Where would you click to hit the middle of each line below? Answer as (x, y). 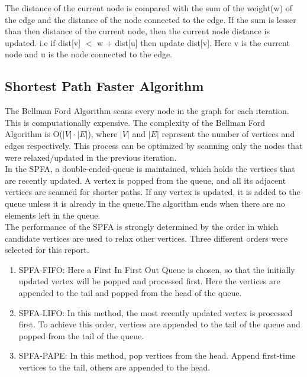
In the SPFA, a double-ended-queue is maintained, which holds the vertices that (150, 169)
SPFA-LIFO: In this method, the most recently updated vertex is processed (156, 312)
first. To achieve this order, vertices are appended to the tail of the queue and (159, 324)
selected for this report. (47, 250)
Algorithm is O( (34, 134)
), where (103, 134)
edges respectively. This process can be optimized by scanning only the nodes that (154, 145)
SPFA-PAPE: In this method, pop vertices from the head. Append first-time (157, 355)
